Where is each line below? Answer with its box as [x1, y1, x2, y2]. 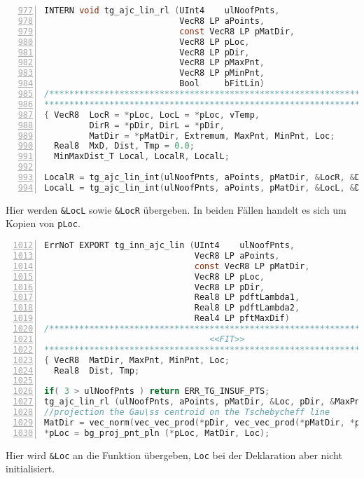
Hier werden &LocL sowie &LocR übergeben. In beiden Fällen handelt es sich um [6, 202, 346, 217]
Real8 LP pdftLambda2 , [194, 303, 300, 313]
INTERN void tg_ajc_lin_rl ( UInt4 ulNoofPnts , [44, 6, 280, 15]
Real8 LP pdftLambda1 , [194, 292, 300, 303]
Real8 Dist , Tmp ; [54, 365, 140, 376]
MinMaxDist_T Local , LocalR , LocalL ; [54, 151, 230, 162]
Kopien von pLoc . [6, 216, 80, 231]
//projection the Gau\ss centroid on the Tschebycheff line [44, 407, 330, 418]
